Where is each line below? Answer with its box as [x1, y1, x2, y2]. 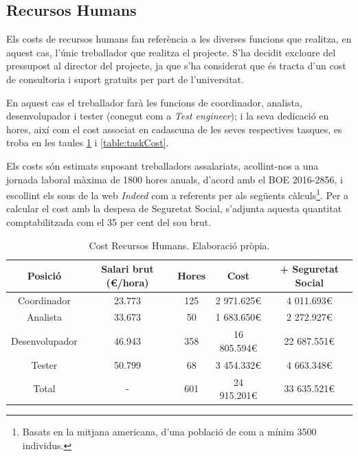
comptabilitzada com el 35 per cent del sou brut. [6, 214, 212, 229]
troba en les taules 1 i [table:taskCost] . [6, 135, 169, 150]
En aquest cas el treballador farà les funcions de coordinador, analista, [6, 95, 302, 109]
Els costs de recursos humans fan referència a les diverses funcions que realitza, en [6, 32, 352, 46]
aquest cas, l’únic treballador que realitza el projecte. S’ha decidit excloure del [6, 45, 336, 59]
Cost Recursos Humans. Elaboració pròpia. [89, 238, 270, 252]
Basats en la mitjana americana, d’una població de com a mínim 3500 [22, 424, 317, 439]
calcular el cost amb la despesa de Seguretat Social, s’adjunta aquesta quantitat [6, 201, 342, 216]
